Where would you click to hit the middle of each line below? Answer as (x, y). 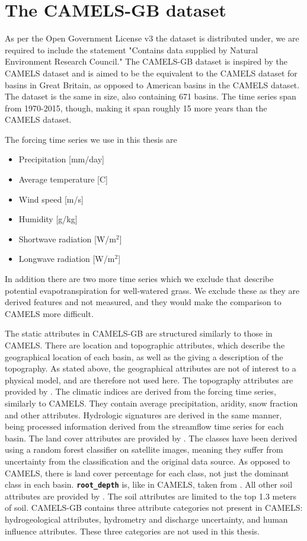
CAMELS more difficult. (49, 313)
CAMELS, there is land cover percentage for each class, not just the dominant (147, 473)
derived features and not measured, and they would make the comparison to (143, 302)
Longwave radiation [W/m (67, 259)
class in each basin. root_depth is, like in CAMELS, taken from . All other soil (149, 484)
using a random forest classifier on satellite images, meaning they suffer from (144, 449)
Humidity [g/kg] (48, 219)
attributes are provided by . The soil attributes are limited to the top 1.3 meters (151, 496)
